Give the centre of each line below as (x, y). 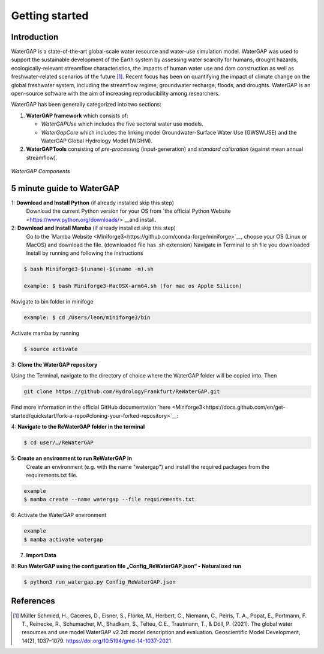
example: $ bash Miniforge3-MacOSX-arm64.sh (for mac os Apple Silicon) (133, 286)
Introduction (35, 37)
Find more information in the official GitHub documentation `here (91, 407)
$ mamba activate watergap (63, 539)
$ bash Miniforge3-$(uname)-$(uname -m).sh (89, 269)
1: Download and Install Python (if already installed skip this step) (92, 203)
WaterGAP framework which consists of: (77, 115)
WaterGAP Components (40, 171)
